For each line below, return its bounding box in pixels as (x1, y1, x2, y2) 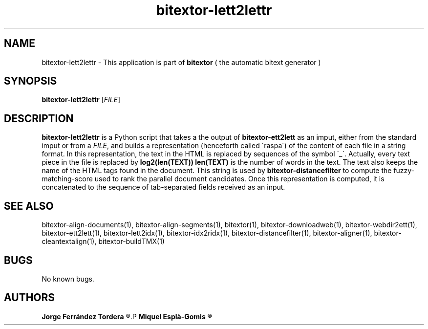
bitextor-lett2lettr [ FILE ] (42, 95, 121, 104)
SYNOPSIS (4, 75, 57, 88)
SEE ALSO (4, 199, 54, 212)
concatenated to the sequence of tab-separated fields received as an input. (42, 183, 285, 192)
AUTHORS (4, 291, 55, 304)
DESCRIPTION (4, 112, 74, 125)
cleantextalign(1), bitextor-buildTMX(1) (42, 237, 165, 246)
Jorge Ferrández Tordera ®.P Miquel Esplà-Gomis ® (42, 312, 212, 321)
